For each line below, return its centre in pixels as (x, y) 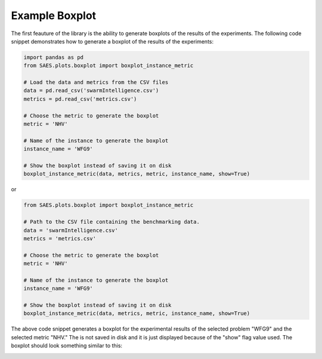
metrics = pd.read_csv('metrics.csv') (80, 99)
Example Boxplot (54, 15)
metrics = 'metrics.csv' (60, 238)
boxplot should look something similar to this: (66, 346)
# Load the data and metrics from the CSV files (96, 82)
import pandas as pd (53, 57)
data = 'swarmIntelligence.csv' (71, 230)
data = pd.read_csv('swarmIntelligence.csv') (91, 90)
